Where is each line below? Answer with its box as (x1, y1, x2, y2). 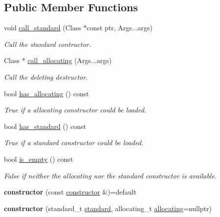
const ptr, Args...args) (87, 22, 153, 33)
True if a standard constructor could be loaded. (4, 137, 144, 148)
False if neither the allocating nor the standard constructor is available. (4, 170, 217, 180)
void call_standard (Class (4, 22, 81, 33)
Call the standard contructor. (4, 39, 91, 49)
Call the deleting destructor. (4, 71, 88, 82)
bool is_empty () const (4, 153, 73, 164)
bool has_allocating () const (4, 88, 89, 98)
